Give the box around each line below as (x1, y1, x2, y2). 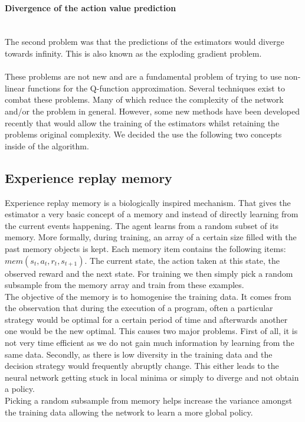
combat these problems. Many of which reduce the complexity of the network (5, 93, 284, 106)
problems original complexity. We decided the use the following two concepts (5, 128, 282, 140)
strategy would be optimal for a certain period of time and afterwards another (5, 313, 288, 325)
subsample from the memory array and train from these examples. (5, 279, 244, 291)
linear (5, 81, 25, 94)
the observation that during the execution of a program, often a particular (5, 302, 273, 314)
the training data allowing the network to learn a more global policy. (5, 405, 253, 418)
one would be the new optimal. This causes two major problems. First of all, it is (5, 325, 298, 337)
